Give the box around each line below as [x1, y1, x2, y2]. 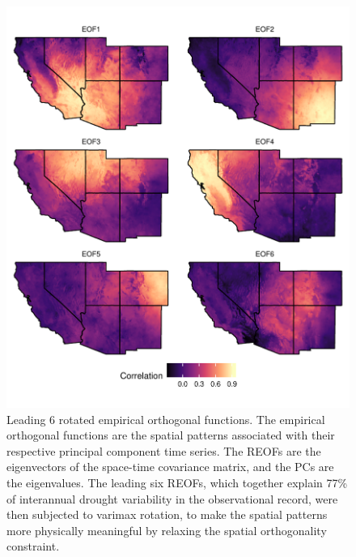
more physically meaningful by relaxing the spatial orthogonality [6, 521, 327, 538]
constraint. [6, 538, 60, 555]
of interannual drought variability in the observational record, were [6, 490, 338, 507]
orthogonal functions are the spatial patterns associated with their [6, 426, 335, 443]
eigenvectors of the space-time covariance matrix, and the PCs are [6, 458, 334, 475]
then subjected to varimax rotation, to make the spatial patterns [6, 506, 328, 523]
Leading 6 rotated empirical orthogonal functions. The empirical [6, 410, 325, 427]
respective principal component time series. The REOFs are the [6, 442, 321, 459]
